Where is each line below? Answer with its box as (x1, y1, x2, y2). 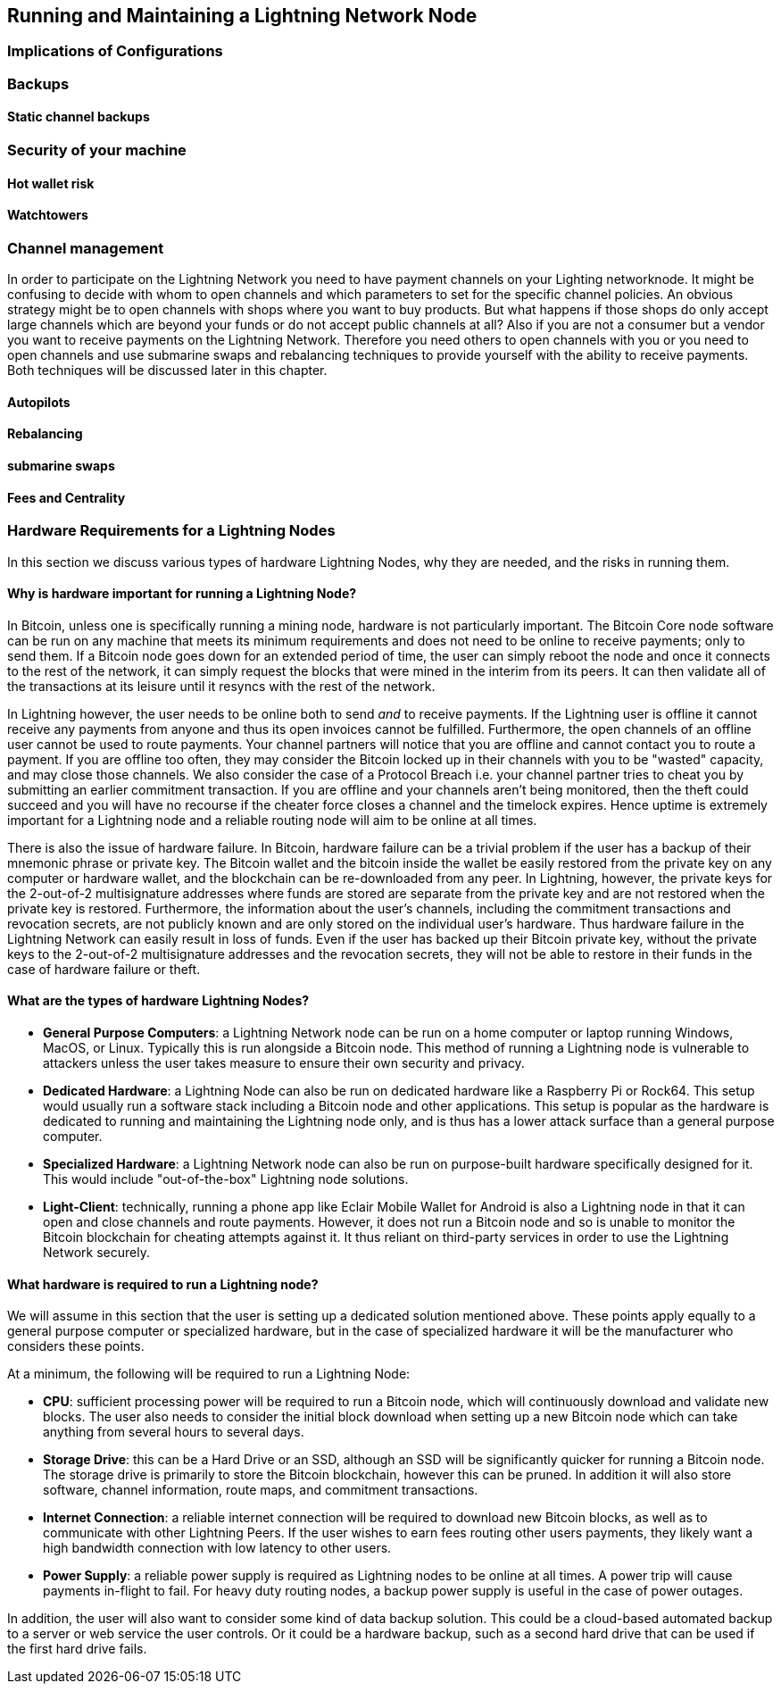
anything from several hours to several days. (43, 1424, 304, 1440)
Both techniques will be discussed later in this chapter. (7, 362, 328, 379)
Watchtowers (7, 207, 88, 223)
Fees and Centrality (7, 489, 126, 505)
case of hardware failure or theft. (7, 961, 201, 977)
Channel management (7, 238, 164, 257)
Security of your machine (7, 141, 187, 160)
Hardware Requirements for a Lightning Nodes (7, 521, 336, 540)
